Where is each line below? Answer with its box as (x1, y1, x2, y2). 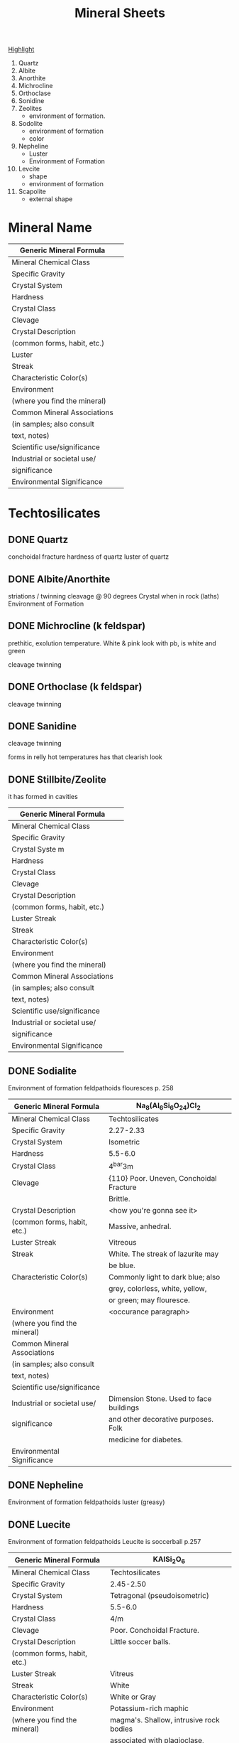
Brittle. (108, 1194, 130, 1203)
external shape (28, 195, 73, 203)
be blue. (108, 1260, 135, 1270)
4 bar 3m (108, 1160, 134, 1171)
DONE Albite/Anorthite (8, 573, 111, 585)
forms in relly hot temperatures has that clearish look (8, 753, 162, 761)
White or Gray (109, 1692, 157, 1702)
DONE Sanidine (8, 720, 77, 732)
